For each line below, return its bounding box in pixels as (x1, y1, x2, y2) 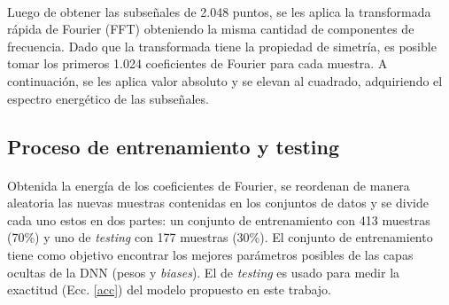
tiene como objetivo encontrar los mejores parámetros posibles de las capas (7, 245, 414, 263)
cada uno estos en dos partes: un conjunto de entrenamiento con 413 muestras (7, 210, 430, 229)
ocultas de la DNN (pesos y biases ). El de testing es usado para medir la (7, 262, 400, 281)
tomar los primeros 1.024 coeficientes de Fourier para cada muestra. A (7, 54, 388, 73)
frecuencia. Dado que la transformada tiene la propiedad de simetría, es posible (7, 36, 437, 55)
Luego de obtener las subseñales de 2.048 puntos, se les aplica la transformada (7, 2, 431, 20)
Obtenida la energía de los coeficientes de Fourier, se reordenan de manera (7, 176, 410, 194)
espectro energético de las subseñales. (7, 89, 209, 107)
